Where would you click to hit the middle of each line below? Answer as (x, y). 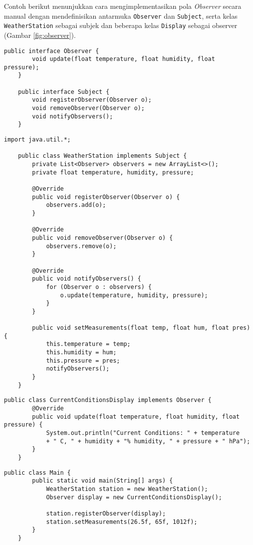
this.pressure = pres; (83, 360)
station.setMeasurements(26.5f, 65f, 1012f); (122, 522)
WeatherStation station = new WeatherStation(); (127, 489)
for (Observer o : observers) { (99, 287)
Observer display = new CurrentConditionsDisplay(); (134, 497)
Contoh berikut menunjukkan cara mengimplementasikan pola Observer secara (123, 6)
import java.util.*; (38, 140)
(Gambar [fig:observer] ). (40, 35)
